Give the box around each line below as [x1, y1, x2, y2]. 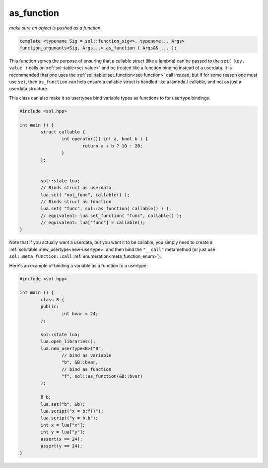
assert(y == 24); [40, 443, 83, 449]
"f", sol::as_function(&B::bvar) [61, 373, 143, 379]
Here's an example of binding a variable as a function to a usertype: [9, 262, 148, 268]
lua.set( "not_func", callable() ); [40, 192, 130, 198]
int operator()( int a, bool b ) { [61, 136, 148, 142]
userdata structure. [9, 86, 49, 92]
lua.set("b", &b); [40, 401, 85, 407]
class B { [40, 297, 65, 302]
